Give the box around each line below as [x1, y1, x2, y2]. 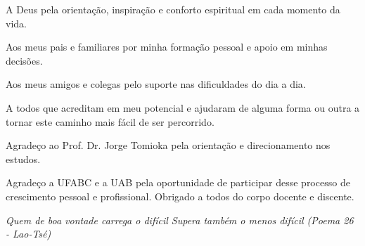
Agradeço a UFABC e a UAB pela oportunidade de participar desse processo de [6, 175, 350, 190]
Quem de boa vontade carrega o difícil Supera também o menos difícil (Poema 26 [6, 212, 354, 227]
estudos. [6, 151, 41, 166]
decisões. [6, 53, 43, 67]
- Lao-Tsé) [6, 226, 51, 241]
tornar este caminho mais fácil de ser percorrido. [6, 114, 214, 129]
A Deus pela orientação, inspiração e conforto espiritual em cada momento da [6, 2, 340, 16]
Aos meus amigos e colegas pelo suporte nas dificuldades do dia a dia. [6, 77, 306, 91]
